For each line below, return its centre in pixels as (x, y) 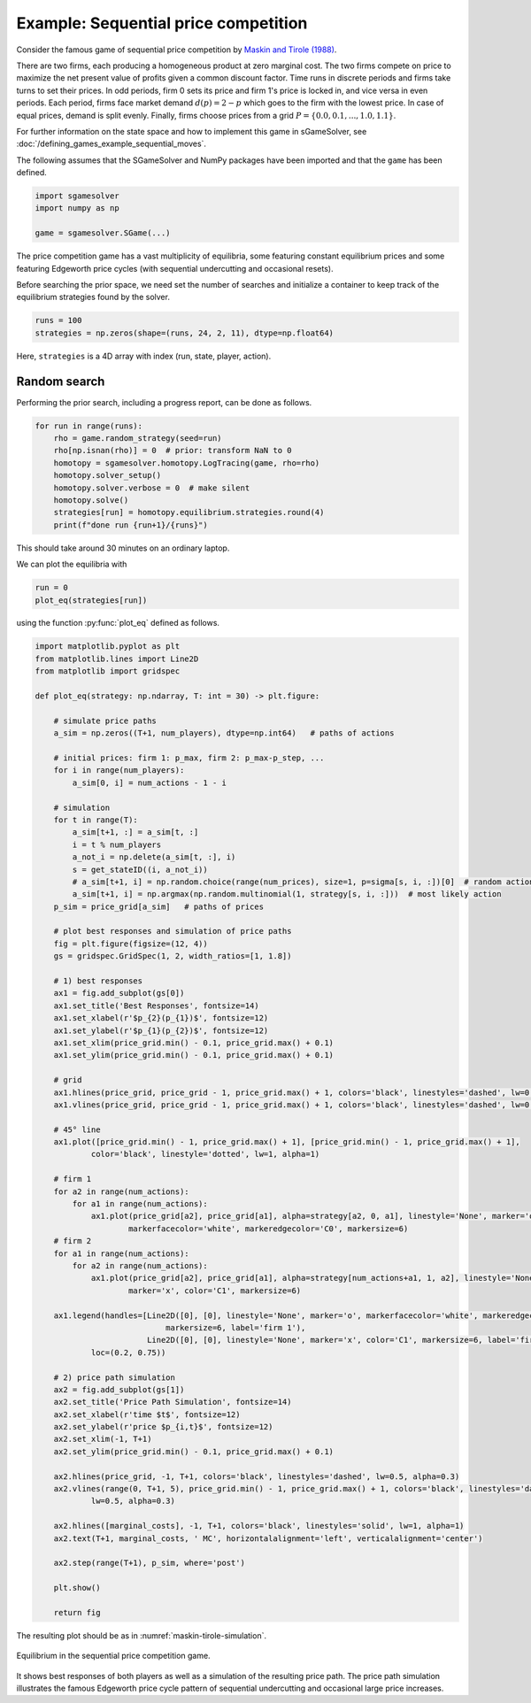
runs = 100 (58, 320)
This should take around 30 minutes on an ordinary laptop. (123, 548)
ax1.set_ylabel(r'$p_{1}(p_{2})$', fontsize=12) (161, 1030)
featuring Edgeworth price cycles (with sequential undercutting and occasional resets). (175, 268)
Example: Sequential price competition (162, 23)
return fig (77, 1612)
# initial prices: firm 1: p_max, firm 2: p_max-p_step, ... (189, 758)
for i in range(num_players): (119, 771)
